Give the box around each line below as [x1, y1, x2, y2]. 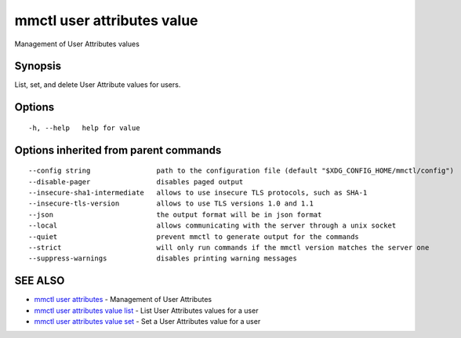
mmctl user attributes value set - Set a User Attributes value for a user [34, 317, 261, 326]
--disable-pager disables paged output [28, 177, 244, 186]
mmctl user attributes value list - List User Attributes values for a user [34, 306, 259, 315]
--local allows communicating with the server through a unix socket [28, 221, 397, 231]
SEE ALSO [14, 274, 65, 288]
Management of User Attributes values [14, 39, 140, 49]
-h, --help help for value [28, 123, 140, 133]
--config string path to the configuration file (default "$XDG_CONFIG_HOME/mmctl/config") [28, 166, 455, 176]
